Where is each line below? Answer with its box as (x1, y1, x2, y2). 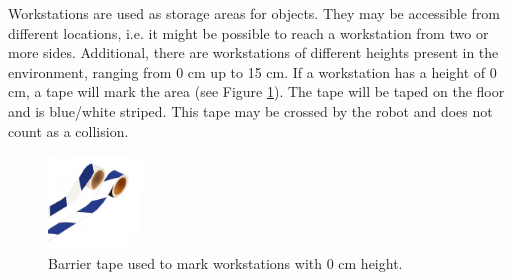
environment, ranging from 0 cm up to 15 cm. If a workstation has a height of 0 (8, 61, 497, 82)
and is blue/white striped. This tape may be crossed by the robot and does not (8, 100, 493, 121)
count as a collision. (8, 120, 129, 141)
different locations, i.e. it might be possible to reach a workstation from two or (8, 22, 489, 43)
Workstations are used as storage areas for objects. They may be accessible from (8, 3, 501, 23)
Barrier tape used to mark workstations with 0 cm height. (48, 253, 403, 274)
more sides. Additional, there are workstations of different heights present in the (8, 42, 499, 63)
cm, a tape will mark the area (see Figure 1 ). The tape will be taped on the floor (8, 81, 505, 102)
